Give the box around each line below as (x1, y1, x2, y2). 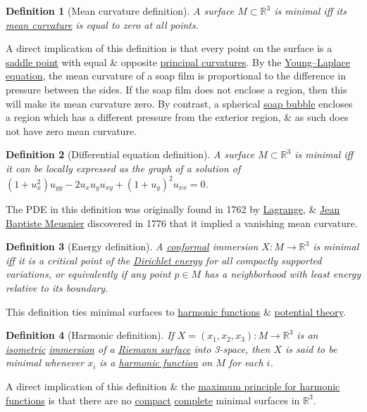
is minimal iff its (274, 4, 347, 18)
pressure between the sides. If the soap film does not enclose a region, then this (6, 82, 347, 96)
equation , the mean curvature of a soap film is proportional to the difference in (6, 68, 346, 83)
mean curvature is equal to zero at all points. (6, 17, 199, 32)
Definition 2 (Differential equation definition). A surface (6, 147, 255, 162)
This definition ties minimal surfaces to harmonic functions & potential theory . (6, 304, 346, 318)
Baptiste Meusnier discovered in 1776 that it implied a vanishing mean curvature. (6, 215, 358, 230)
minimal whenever (6, 355, 85, 370)
